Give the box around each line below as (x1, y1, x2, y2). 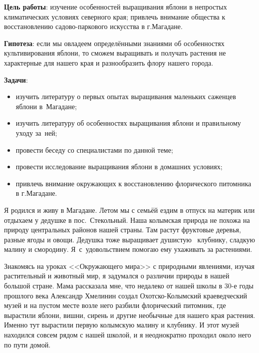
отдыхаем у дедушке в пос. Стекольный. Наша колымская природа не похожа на (4, 214, 250, 225)
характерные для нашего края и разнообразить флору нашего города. (4, 57, 214, 68)
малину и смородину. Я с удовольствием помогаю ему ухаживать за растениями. (4, 244, 253, 254)
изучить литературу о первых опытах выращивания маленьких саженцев (15, 91, 236, 102)
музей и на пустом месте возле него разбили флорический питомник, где (4, 300, 226, 310)
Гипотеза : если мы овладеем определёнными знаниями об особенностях (4, 38, 225, 48)
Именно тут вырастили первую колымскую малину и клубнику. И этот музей (4, 319, 239, 330)
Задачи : (4, 74, 28, 85)
